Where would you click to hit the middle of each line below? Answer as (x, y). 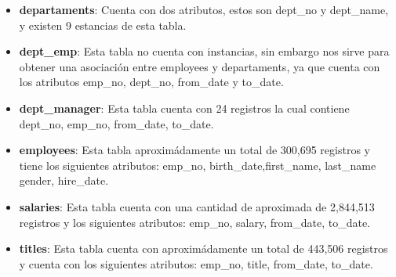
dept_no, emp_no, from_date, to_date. (116, 123)
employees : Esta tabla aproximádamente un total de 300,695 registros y (194, 150)
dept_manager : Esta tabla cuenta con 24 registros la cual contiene (184, 108)
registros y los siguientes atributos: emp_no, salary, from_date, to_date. (194, 222)
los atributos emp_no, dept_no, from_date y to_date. (151, 82)
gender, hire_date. (64, 180)
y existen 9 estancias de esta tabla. (103, 25)
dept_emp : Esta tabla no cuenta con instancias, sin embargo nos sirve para (204, 51)
